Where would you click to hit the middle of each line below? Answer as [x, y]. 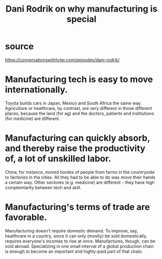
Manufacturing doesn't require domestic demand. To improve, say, [72, 230]
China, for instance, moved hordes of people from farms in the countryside [80, 172]
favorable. [26, 217]
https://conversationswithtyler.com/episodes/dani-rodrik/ [62, 60]
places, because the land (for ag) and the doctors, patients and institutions [80, 113]
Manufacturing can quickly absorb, [78, 138]
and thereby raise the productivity [75, 148]
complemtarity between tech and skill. [43, 187]
